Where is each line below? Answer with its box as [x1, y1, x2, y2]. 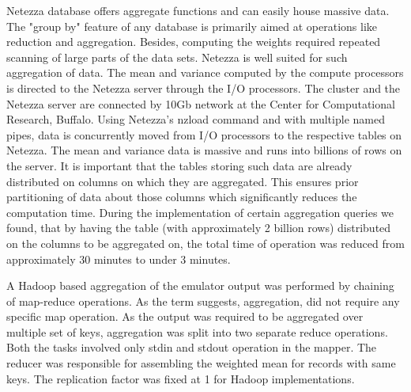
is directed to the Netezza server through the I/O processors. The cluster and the [6, 79, 401, 96]
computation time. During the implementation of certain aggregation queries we [6, 204, 394, 220]
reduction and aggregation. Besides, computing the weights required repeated [6, 33, 381, 50]
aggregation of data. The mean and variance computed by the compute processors [6, 64, 404, 81]
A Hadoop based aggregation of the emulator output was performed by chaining [6, 277, 394, 294]
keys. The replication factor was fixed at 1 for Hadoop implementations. [6, 370, 355, 386]
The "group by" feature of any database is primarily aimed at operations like [6, 17, 378, 34]
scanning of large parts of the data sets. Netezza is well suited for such [6, 48, 348, 65]
